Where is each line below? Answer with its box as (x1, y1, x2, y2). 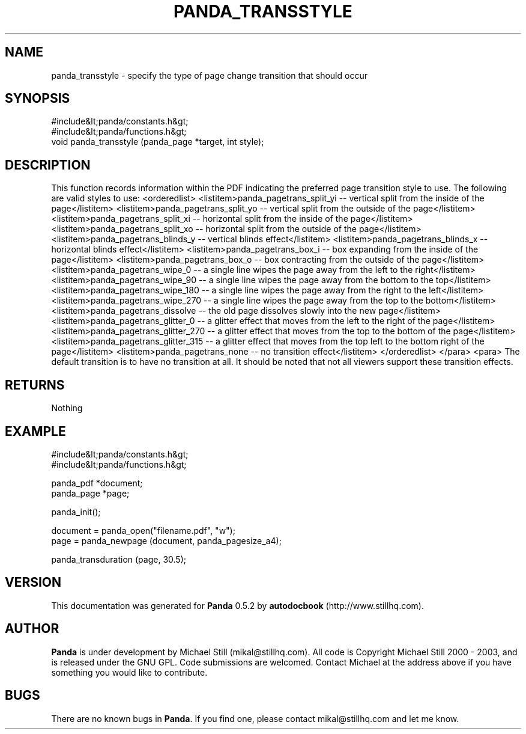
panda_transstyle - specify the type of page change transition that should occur (51, 70, 367, 81)
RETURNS (5, 377, 65, 393)
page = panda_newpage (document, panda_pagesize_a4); (51, 535, 282, 546)
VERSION (5, 575, 62, 590)
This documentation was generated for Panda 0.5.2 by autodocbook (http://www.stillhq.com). (51, 600, 424, 611)
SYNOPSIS (5, 91, 70, 106)
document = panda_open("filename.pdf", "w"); (51, 525, 235, 536)
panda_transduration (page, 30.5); (51, 554, 186, 564)
